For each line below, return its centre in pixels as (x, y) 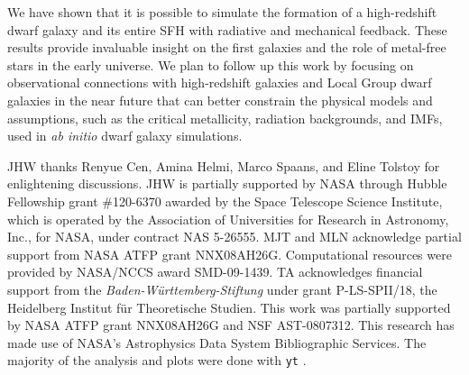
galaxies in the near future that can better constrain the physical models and (220, 100)
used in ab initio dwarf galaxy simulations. (125, 136)
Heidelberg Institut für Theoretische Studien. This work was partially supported (229, 307)
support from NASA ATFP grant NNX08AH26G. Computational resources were (230, 254)
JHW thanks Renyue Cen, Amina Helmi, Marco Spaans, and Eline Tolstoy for (224, 165)
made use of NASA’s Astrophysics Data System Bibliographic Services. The (217, 342)
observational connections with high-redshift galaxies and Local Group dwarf (220, 82)
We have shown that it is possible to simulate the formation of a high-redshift (222, 12)
